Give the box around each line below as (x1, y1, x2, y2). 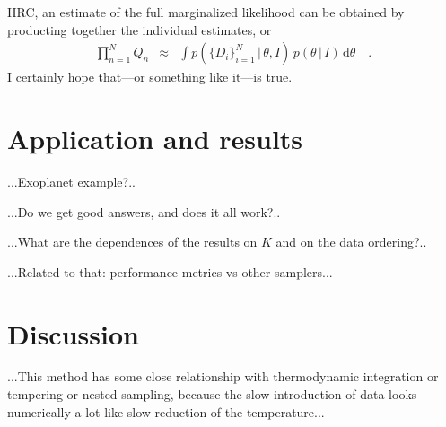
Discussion (7, 315, 139, 352)
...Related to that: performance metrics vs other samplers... (7, 262, 333, 281)
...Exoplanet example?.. (7, 171, 136, 190)
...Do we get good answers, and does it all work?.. (7, 202, 281, 221)
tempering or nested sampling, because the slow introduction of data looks (7, 385, 417, 404)
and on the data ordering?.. (275, 232, 427, 251)
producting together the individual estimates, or (7, 20, 272, 39)
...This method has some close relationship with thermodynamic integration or (7, 367, 439, 386)
